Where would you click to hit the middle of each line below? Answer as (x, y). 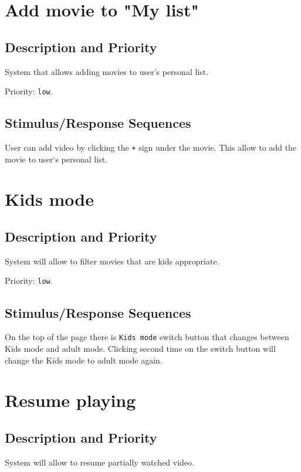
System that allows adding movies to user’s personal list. (107, 71)
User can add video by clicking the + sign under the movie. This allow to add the (151, 147)
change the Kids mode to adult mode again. (84, 360)
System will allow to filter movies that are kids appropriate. (112, 261)
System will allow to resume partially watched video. (99, 462)
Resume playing (70, 400)
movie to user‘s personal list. (56, 159)
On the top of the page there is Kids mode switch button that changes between (147, 337)
